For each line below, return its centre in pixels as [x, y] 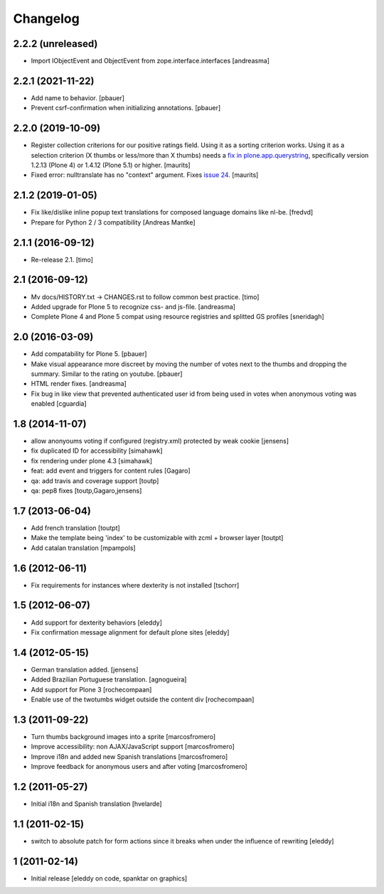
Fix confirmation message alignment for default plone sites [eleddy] [130, 632]
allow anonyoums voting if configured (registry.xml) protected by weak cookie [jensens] [160, 441]
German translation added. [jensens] [85, 669]
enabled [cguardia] [59, 404]
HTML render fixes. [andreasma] [79, 384]
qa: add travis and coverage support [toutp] [95, 480]
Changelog [46, 18]
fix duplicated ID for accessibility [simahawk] [97, 451]
